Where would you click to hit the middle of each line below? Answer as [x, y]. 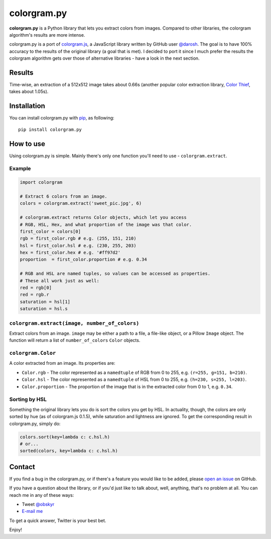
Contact [22, 467]
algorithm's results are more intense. [47, 35]
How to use [27, 144]
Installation [27, 106]
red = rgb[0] [36, 288]
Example [20, 169]
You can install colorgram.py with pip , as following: [62, 118]
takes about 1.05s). [29, 92]
